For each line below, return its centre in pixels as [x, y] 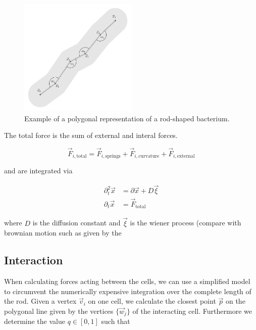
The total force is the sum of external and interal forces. [91, 135]
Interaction [34, 260]
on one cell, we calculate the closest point [152, 301]
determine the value [35, 321]
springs [113, 156]
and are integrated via [38, 171]
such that [116, 321]
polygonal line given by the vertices [59, 311]
